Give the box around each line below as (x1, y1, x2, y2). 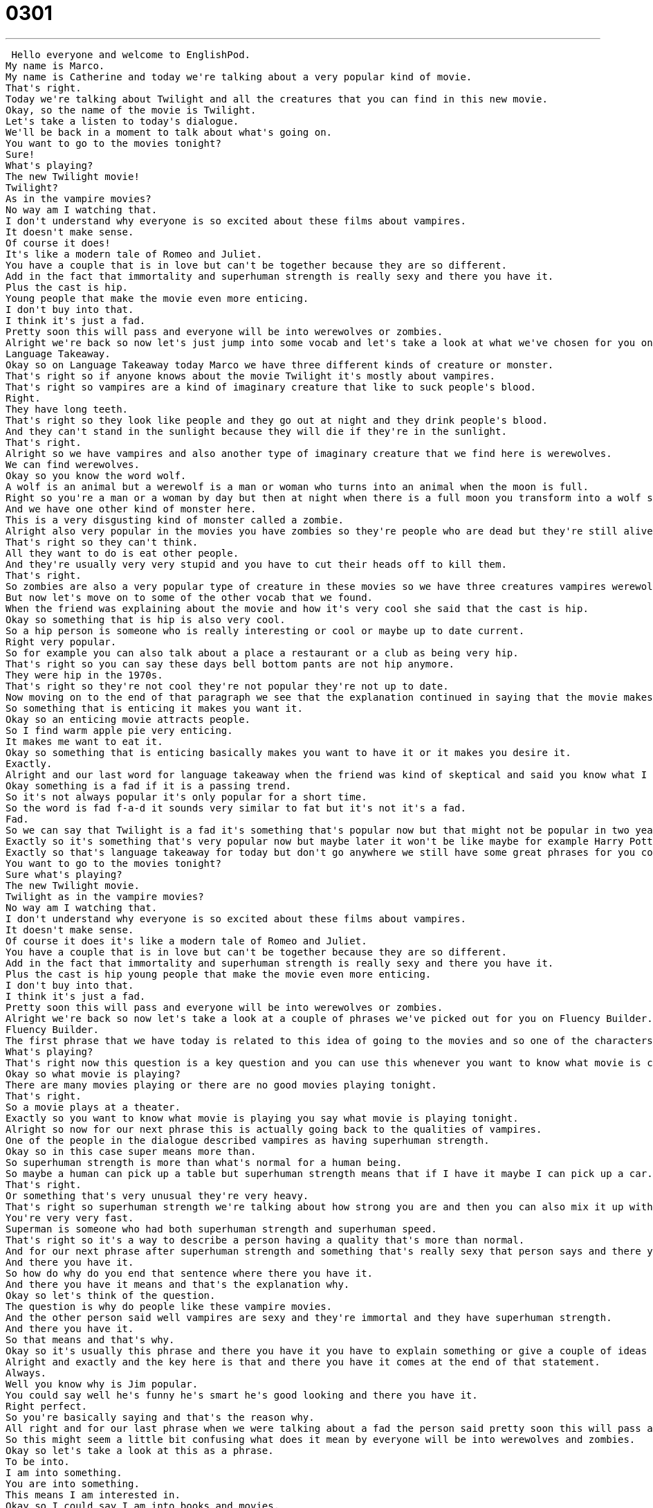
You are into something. (6, 1478, 140, 1489)
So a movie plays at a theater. (6, 1101, 181, 1113)
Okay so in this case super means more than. (6, 1145, 257, 1157)
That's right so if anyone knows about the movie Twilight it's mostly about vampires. (6, 370, 496, 382)
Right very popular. (6, 636, 117, 647)
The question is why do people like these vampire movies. (6, 1300, 333, 1312)
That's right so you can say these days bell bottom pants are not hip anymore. (6, 658, 455, 670)
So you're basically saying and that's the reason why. (6, 1411, 315, 1423)
